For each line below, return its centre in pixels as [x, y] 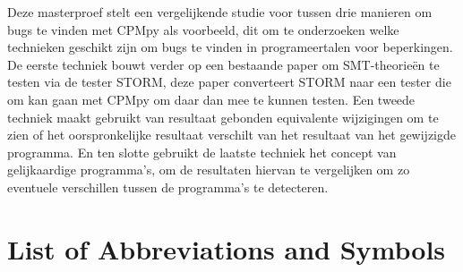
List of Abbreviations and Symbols [227, 248]
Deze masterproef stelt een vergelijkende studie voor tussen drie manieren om [220, 12]
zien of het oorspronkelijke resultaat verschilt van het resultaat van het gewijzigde [231, 135]
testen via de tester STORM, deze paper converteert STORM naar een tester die [229, 82]
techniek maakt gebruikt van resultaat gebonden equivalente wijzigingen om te [223, 117]
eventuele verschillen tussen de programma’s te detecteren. [168, 187]
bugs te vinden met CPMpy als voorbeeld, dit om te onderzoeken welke [203, 29]
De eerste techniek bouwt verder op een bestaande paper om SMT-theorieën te [223, 64]
